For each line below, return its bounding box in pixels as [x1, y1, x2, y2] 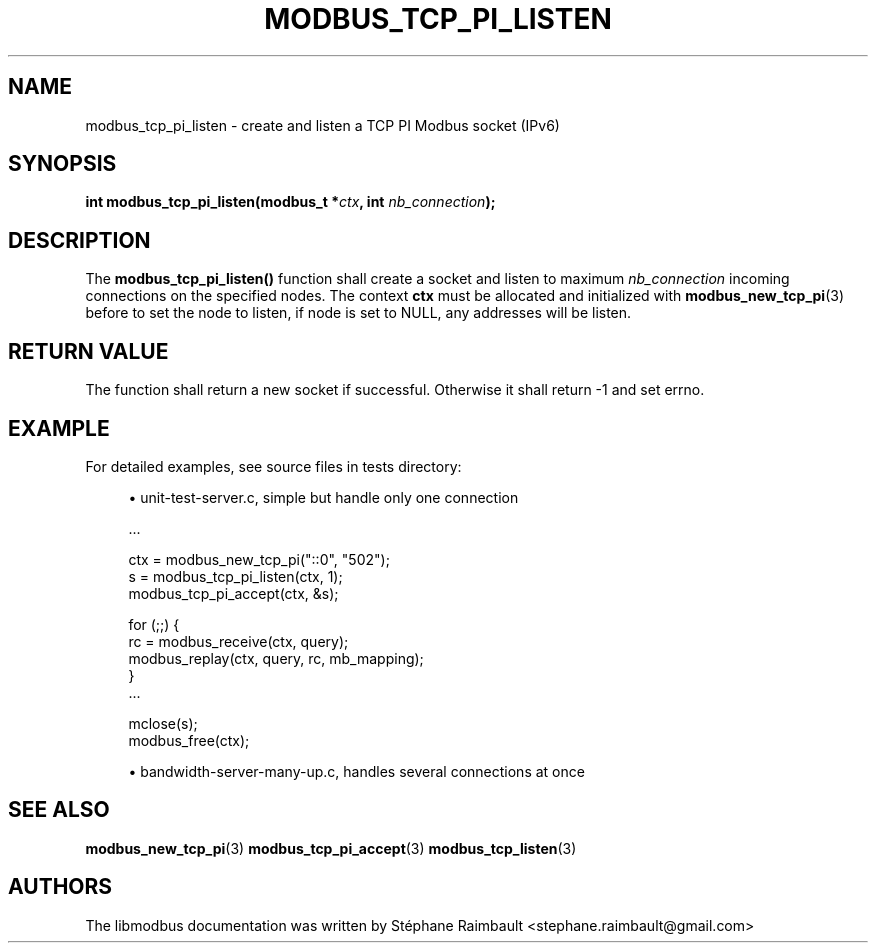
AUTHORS [8, 874, 113, 900]
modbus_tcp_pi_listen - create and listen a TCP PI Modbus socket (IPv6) [85, 116, 560, 134]
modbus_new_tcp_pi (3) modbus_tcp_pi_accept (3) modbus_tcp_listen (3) [85, 839, 577, 857]
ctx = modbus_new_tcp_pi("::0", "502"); [128, 550, 390, 568]
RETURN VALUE [8, 338, 169, 364]
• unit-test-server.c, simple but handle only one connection [128, 488, 519, 506]
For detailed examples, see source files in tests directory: [85, 457, 462, 475]
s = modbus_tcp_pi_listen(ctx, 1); [128, 567, 343, 585]
